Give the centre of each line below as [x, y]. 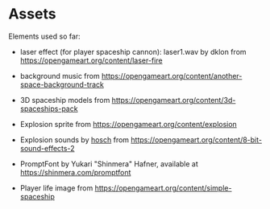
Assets [32, 14]
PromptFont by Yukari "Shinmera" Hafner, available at [109, 164]
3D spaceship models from [65, 100]
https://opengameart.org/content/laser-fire [91, 60]
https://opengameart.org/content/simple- [163, 188]
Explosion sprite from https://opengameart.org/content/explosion [129, 124]
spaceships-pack [49, 109]
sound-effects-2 [47, 148]
